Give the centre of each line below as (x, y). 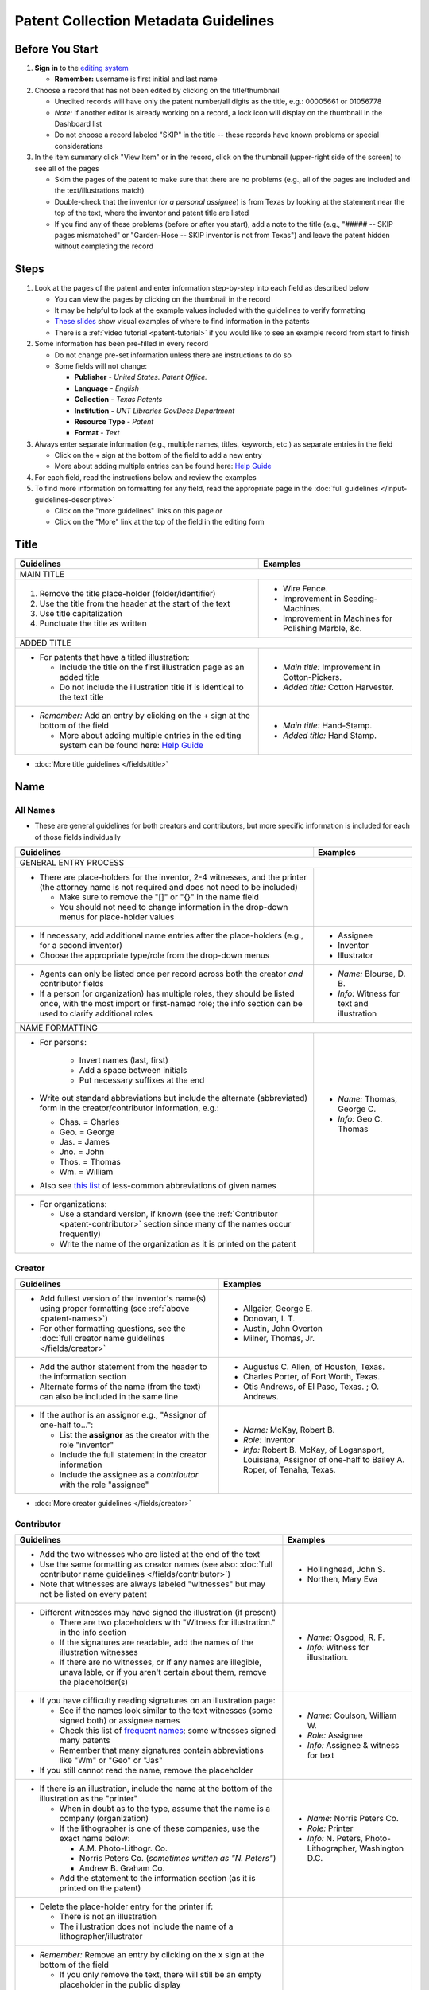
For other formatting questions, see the (112, 1329)
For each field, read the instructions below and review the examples (146, 477)
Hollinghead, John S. (346, 1570)
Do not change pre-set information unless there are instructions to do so (173, 355)
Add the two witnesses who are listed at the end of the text (150, 1555)
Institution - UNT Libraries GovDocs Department (155, 411)
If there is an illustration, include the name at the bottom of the (156, 1789)
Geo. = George (87, 1132)
